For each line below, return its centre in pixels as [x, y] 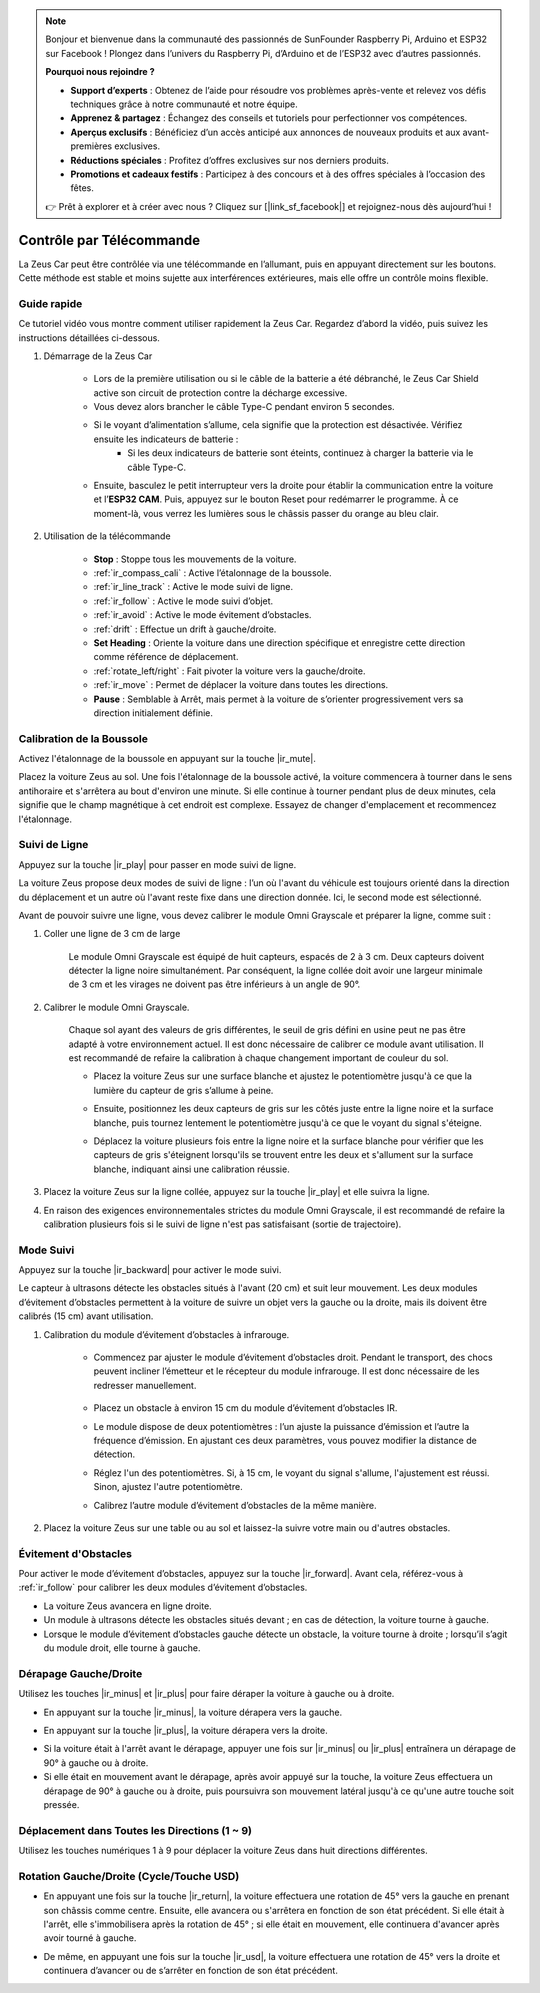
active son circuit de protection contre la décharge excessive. [220, 392]
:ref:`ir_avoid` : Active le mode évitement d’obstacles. [202, 615]
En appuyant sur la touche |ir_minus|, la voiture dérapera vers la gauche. [193, 1712]
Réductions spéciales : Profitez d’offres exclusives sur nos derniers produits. [230, 160]
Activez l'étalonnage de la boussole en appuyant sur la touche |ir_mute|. [167, 759]
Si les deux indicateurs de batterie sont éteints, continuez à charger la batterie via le [300, 453]
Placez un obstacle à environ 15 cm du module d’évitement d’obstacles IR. [245, 1408]
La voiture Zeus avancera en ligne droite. [127, 1606]
